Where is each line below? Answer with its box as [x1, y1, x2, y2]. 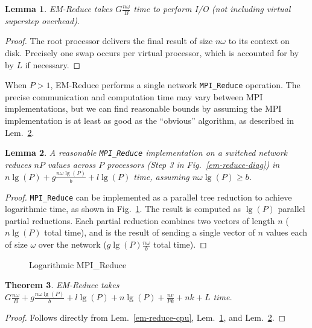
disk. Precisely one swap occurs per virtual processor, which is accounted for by [5, 47, 299, 59]
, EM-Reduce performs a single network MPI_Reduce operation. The [50, 79, 301, 91]
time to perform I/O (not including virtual [133, 2, 291, 14]
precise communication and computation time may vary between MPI [5, 90, 263, 103]
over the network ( [38, 238, 107, 251]
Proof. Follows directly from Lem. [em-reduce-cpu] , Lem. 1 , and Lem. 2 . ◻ [5, 311, 286, 324]
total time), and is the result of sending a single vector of [44, 226, 255, 239]
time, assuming [133, 170, 189, 182]
